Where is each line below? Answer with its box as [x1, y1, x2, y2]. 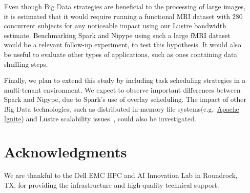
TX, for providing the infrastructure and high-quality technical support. [4, 179, 219, 190]
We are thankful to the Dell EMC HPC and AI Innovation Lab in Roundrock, [4, 170, 238, 180]
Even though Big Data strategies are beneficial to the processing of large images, [4, 1, 246, 11]
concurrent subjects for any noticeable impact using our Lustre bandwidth [4, 20, 226, 31]
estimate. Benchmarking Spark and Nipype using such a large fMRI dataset [4, 30, 230, 40]
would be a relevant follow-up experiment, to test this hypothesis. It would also [4, 39, 241, 50]
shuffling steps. [4, 58, 48, 69]
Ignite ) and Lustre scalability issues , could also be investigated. [4, 113, 196, 123]
